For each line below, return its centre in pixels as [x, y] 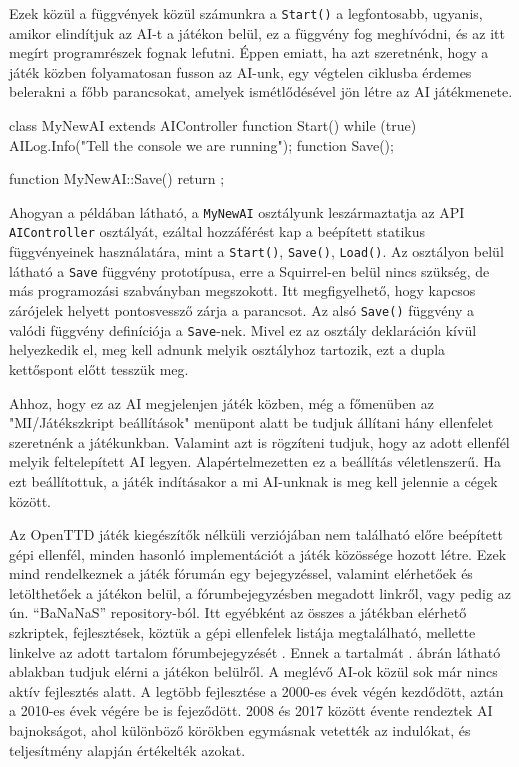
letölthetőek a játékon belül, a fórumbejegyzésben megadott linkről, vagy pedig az [260, 592]
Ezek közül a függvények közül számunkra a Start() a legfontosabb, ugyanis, [246, 13]
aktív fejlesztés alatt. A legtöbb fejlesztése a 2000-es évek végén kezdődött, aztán [256, 690]
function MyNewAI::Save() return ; [117, 178]
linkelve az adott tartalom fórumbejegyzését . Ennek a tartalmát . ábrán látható [255, 651]
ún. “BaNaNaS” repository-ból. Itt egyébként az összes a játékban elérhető [238, 612]
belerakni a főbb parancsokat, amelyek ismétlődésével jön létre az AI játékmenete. [261, 91]
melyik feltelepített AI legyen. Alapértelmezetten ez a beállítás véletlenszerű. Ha [255, 461]
